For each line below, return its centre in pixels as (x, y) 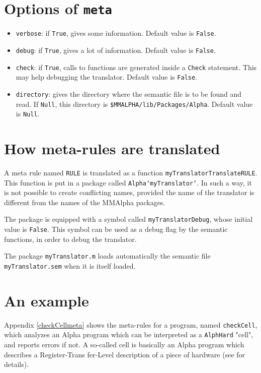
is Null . (28, 114)
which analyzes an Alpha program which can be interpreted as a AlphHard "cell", (129, 334)
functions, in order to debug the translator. (70, 239)
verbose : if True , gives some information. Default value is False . (116, 33)
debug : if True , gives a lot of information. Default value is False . (116, 50)
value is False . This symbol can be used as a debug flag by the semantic (116, 229)
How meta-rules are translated (112, 148)
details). (17, 364)
